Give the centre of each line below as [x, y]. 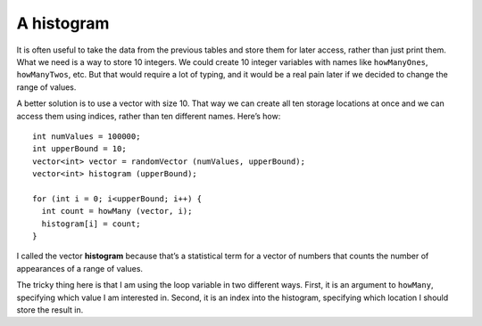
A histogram [63, 23]
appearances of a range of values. [79, 268]
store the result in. [50, 310]
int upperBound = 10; [79, 149]
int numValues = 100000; [87, 136]
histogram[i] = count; [91, 224]
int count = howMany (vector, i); [117, 211]
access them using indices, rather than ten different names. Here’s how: [149, 116]
